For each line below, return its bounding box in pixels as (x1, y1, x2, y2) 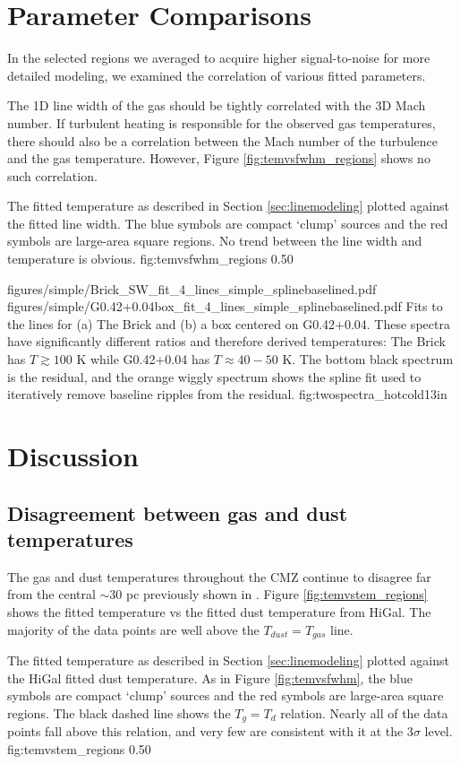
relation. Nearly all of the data (280, 703, 448, 722)
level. (424, 722, 453, 741)
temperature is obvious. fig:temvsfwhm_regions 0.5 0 (7, 249, 294, 268)
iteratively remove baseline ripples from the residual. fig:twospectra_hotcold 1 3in (7, 385, 447, 404)
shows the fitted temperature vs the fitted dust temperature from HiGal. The (7, 602, 431, 621)
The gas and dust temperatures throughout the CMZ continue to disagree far (7, 567, 431, 586)
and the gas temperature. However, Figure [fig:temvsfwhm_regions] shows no (7, 149, 430, 168)
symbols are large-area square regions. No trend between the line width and (7, 231, 422, 250)
